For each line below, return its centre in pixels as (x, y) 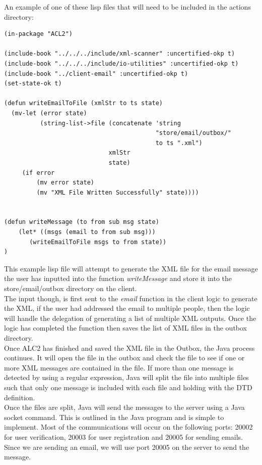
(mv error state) (65, 183)
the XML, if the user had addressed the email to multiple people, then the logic (127, 308)
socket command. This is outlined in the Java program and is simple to (114, 417)
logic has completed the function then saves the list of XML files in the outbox (126, 328)
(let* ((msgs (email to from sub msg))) (87, 232)
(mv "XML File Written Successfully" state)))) (118, 192)
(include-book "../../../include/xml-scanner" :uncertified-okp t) (120, 54)
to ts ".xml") (179, 143)
